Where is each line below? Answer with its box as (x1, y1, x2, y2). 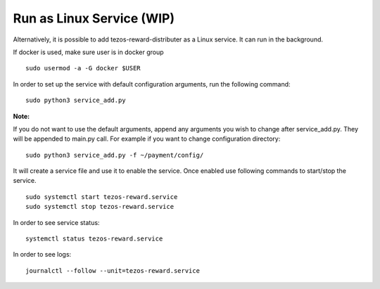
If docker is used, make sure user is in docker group (13, 48, 165, 56)
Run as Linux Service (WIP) (13, 11, 175, 26)
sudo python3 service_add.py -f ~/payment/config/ (25, 151, 204, 159)
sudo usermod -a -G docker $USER (25, 64, 141, 72)
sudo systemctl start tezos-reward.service (25, 193, 178, 200)
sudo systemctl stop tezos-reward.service (25, 203, 175, 211)
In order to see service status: (13, 218, 100, 226)
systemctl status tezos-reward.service (25, 235, 163, 243)
